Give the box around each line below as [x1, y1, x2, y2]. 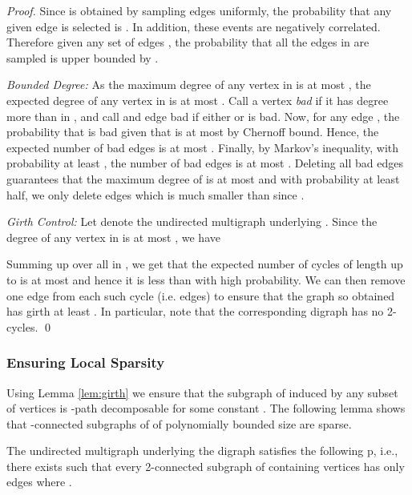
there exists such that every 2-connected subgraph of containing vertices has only [6, 457, 405, 474]
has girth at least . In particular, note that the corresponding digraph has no [6, 303, 384, 320]
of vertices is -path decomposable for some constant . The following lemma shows [6, 400, 406, 417]
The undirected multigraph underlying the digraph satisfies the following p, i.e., [6, 442, 398, 459]
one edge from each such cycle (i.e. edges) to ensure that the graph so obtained [6, 287, 395, 304]
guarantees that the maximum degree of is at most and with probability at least [6, 170, 400, 187]
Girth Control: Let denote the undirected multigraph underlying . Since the [6, 213, 378, 230]
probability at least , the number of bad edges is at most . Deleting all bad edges [6, 155, 403, 171]
